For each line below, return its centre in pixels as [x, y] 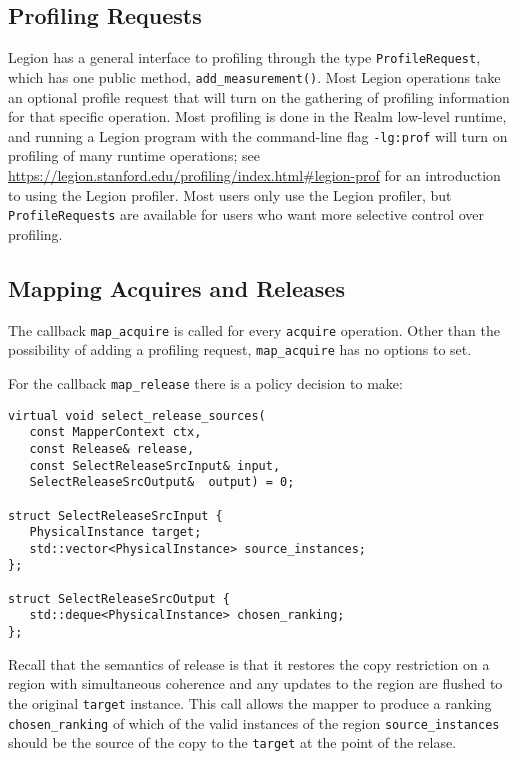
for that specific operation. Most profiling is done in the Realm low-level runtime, [257, 116]
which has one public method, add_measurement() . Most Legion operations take [254, 76]
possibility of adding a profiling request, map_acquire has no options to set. [240, 349]
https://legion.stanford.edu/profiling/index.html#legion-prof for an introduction [254, 174]
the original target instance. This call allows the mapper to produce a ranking [250, 702]
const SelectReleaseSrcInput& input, [155, 465]
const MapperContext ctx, [115, 432]
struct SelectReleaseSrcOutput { [119, 598]
